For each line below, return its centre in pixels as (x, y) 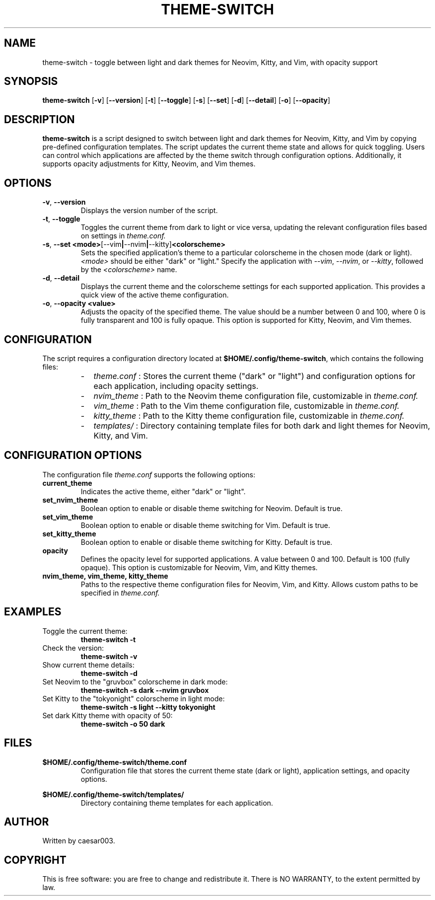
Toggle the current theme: (85, 631)
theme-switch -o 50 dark (123, 724)
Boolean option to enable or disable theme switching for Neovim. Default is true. (212, 508)
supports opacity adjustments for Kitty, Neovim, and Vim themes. (149, 164)
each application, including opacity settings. (176, 386)
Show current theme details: (88, 665)
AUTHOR (27, 822)
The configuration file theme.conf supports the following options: (149, 474)
